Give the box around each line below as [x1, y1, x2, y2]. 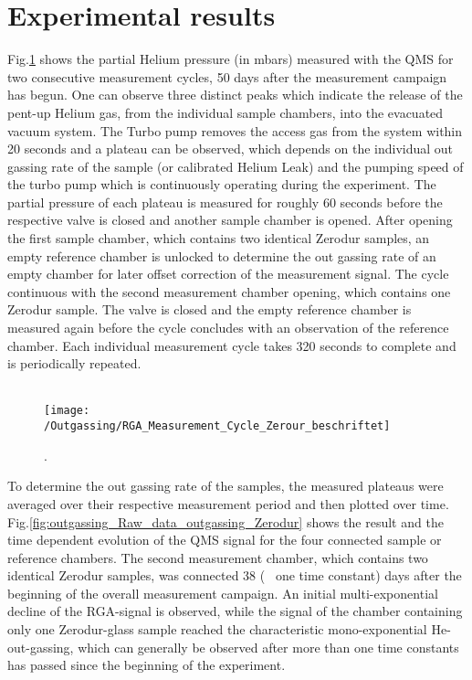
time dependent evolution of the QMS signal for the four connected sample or [7, 530, 442, 549]
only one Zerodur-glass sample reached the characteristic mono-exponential [7, 620, 427, 639]
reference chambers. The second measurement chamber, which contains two [7, 547, 428, 567]
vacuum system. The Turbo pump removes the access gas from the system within [7, 121, 463, 140]
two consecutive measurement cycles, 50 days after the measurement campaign [7, 67, 447, 86]
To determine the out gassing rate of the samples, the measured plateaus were [7, 476, 444, 495]
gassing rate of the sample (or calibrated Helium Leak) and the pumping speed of [7, 156, 464, 175]
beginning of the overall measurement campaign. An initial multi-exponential [7, 583, 438, 602]
